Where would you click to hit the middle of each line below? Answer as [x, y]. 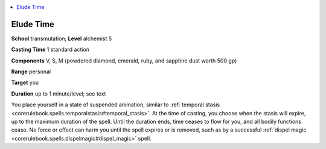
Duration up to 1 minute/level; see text [59, 94]
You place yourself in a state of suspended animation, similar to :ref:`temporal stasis [116, 105]
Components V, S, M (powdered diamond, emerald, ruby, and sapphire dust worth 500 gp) [124, 61]
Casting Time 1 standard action [50, 50]
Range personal [31, 71]
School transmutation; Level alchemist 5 [62, 38]
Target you [25, 83]
